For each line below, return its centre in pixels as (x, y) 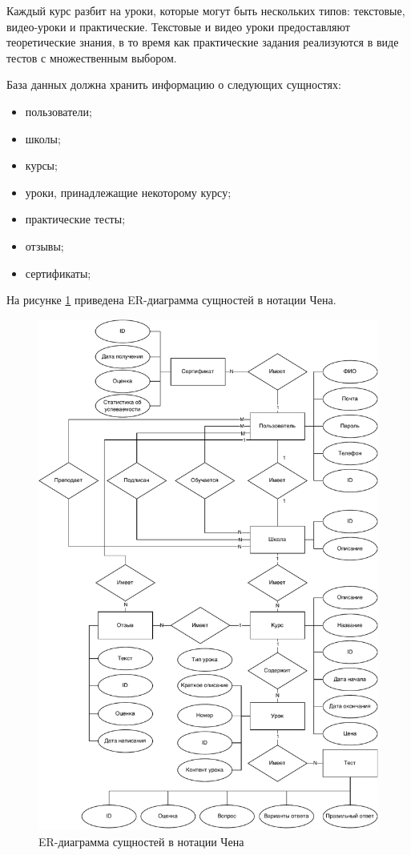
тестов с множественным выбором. (92, 57)
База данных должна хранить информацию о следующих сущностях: (174, 84)
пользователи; (58, 111)
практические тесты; (75, 219)
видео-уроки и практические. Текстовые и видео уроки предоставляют (178, 26)
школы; (43, 138)
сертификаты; (58, 273)
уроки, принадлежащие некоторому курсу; (128, 192)
